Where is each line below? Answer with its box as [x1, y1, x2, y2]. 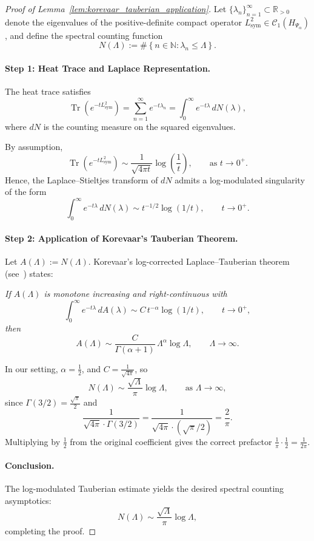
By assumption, [5, 140, 63, 153]
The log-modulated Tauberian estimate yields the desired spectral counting [5, 482, 284, 495]
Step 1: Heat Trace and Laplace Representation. [5, 61, 211, 74]
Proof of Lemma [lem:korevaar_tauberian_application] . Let [5, 2, 227, 15]
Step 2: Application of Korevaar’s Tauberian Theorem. [5, 231, 238, 244]
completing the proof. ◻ [5, 525, 96, 537]
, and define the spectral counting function [5, 29, 163, 41]
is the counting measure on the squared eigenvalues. [43, 120, 236, 132]
